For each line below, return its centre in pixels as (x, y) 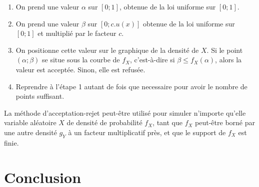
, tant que (167, 122)
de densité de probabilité (104, 122)
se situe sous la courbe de (81, 60)
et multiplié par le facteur (77, 33)
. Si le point (225, 50)
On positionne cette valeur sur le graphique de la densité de (107, 50)
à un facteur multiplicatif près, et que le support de (147, 132)
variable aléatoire (30, 122)
